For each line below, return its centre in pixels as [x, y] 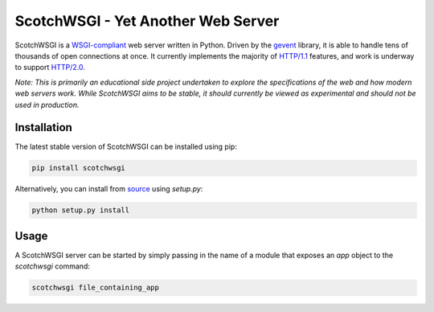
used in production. [47, 105]
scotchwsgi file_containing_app [96, 288]
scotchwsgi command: [52, 266]
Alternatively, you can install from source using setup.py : [109, 189]
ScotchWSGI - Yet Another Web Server [147, 21]
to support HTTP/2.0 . [50, 68]
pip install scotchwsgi [79, 168]
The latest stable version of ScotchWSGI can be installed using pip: [126, 147]
